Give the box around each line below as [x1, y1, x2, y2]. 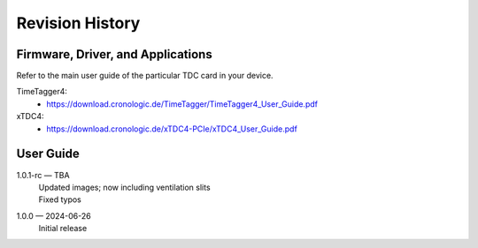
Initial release [38, 223, 88, 234]
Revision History [16, 13, 141, 33]
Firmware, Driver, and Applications [16, 47, 212, 62]
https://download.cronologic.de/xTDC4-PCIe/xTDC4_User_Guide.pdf [46, 124, 298, 134]
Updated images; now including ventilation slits [38, 182, 212, 192]
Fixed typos [38, 194, 81, 205]
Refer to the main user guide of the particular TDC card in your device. [16, 71, 274, 81]
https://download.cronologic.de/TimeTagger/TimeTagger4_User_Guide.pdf [46, 98, 319, 109]
